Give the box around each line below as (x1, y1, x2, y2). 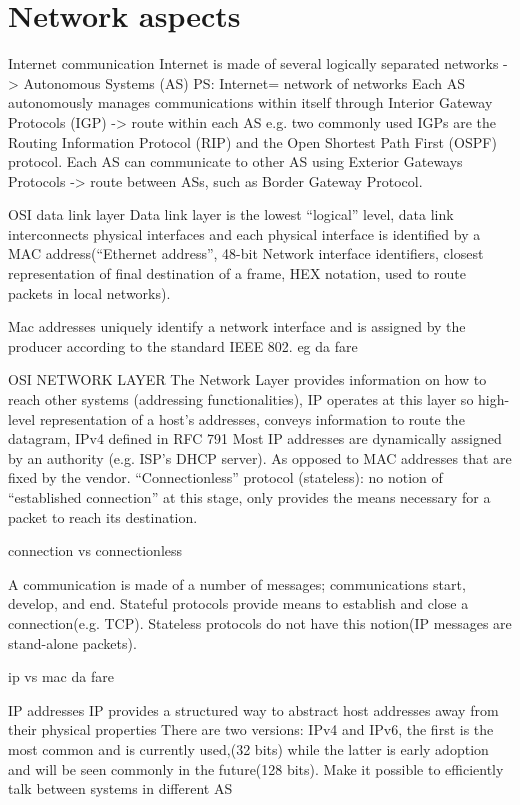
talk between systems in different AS (8, 778, 233, 799)
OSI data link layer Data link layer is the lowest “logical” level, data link (8, 204, 454, 225)
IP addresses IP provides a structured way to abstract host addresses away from (8, 699, 499, 720)
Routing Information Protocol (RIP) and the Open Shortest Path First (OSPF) (8, 131, 497, 152)
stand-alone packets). (8, 632, 137, 653)
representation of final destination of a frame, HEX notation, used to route (8, 263, 466, 284)
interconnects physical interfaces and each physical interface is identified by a (8, 223, 481, 244)
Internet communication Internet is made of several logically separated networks (8, 53, 499, 74)
